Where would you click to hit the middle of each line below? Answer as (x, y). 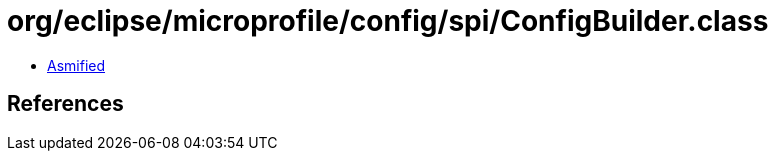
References (65, 104)
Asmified (76, 65)
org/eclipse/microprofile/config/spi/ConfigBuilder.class (388, 21)
